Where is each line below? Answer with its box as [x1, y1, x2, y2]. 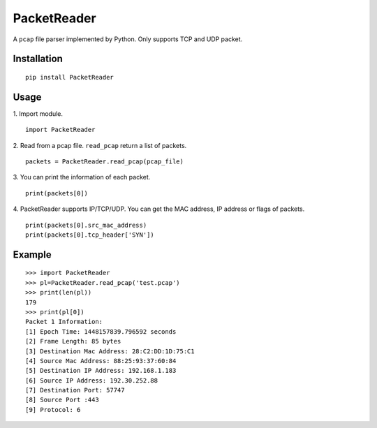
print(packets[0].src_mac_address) [25, 221, 147, 229]
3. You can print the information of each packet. [13, 173, 151, 182]
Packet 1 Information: [25, 318, 103, 326]
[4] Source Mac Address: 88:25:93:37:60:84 [25, 357, 177, 364]
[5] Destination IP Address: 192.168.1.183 [25, 367, 177, 375]
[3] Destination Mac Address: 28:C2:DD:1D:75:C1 [25, 347, 195, 355]
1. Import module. [13, 109, 63, 118]
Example [13, 249, 52, 260]
